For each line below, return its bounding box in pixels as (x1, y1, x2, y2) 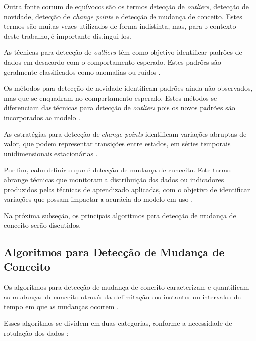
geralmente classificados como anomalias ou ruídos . (4, 66, 161, 77)
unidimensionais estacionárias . (4, 148, 98, 158)
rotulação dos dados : (4, 327, 69, 338)
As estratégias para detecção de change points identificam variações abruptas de (4, 128, 247, 139)
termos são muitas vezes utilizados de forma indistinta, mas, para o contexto (4, 21, 236, 31)
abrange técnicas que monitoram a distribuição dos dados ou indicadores (4, 174, 224, 184)
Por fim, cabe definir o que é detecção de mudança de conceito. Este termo (4, 165, 231, 175)
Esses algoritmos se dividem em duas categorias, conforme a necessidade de (4, 318, 232, 328)
